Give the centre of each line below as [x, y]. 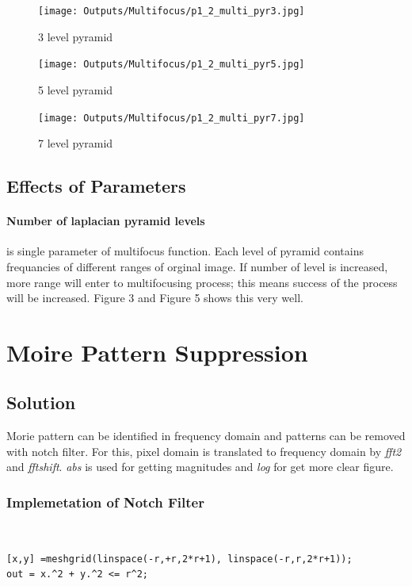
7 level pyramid [76, 143]
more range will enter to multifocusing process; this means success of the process [202, 282]
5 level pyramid [76, 89]
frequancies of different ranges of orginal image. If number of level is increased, [197, 266]
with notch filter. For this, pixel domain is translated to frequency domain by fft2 [204, 451]
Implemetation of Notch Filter [105, 502]
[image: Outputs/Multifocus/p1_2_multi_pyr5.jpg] [172, 65]
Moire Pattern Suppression [157, 352]
